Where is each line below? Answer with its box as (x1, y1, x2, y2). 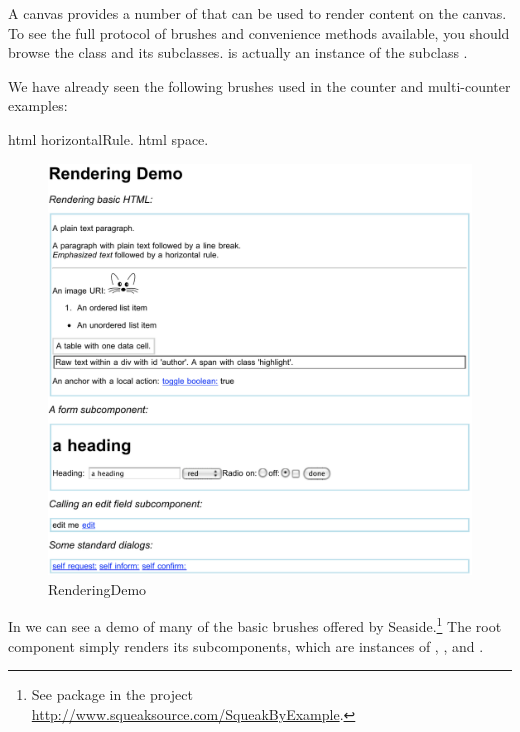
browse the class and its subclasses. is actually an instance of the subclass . (8, 42, 468, 63)
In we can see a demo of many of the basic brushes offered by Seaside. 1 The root (8, 613, 502, 636)
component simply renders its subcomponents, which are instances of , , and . (8, 635, 484, 656)
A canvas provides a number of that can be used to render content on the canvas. (8, 3, 507, 23)
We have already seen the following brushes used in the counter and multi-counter (8, 75, 511, 96)
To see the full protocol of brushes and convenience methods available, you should (8, 22, 510, 43)
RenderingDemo (48, 578, 147, 599)
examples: (8, 95, 68, 116)
